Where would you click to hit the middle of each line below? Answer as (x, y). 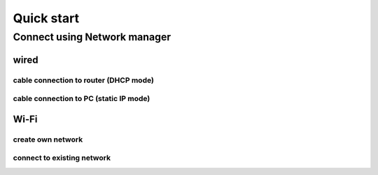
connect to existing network (62, 158)
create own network (48, 139)
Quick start (46, 18)
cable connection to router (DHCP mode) (83, 80)
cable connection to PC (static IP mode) (82, 99)
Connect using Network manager (92, 37)
